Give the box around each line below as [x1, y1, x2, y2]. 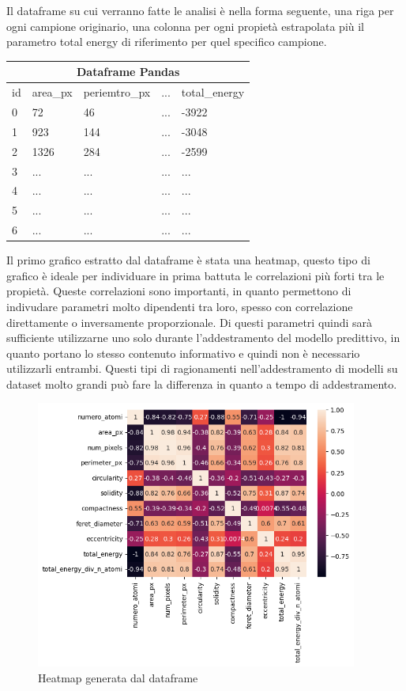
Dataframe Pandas [77, 63, 180, 80]
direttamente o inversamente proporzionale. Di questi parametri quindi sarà [6, 313, 373, 330]
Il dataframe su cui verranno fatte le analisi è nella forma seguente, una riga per [6, 2, 394, 18]
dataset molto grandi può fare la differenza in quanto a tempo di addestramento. [6, 375, 397, 392]
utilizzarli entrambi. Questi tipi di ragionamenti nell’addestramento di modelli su [6, 360, 398, 377]
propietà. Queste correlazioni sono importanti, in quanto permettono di [6, 283, 351, 299]
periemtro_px [83, 84, 151, 101]
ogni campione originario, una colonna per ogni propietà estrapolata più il [6, 17, 365, 34]
